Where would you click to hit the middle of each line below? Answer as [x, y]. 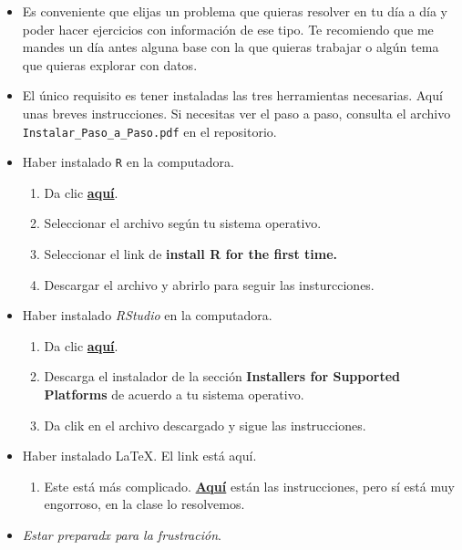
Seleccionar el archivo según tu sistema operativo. [183, 223]
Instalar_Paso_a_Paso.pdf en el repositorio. [149, 131]
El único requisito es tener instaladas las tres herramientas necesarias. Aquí [232, 95]
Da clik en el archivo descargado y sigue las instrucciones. [205, 425]
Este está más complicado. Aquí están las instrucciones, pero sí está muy [249, 486]
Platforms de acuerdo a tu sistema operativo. [174, 394]
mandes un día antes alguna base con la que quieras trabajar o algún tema [231, 47]
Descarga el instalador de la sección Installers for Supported [222, 376]
